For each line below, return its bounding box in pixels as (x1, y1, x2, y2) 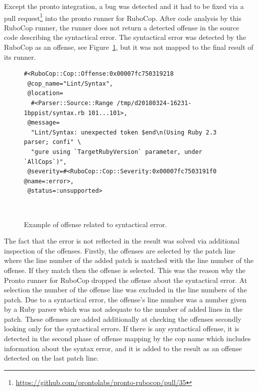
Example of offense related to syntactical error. (24, 219, 167, 229)
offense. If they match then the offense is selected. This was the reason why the (4, 264, 246, 275)
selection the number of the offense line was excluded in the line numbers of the (4, 284, 247, 295)
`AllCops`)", (24, 158, 67, 165)
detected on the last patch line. (4, 353, 99, 363)
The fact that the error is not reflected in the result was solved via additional (4, 236, 240, 246)
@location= (27, 90, 63, 97)
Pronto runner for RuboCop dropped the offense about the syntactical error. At (4, 274, 248, 285)
